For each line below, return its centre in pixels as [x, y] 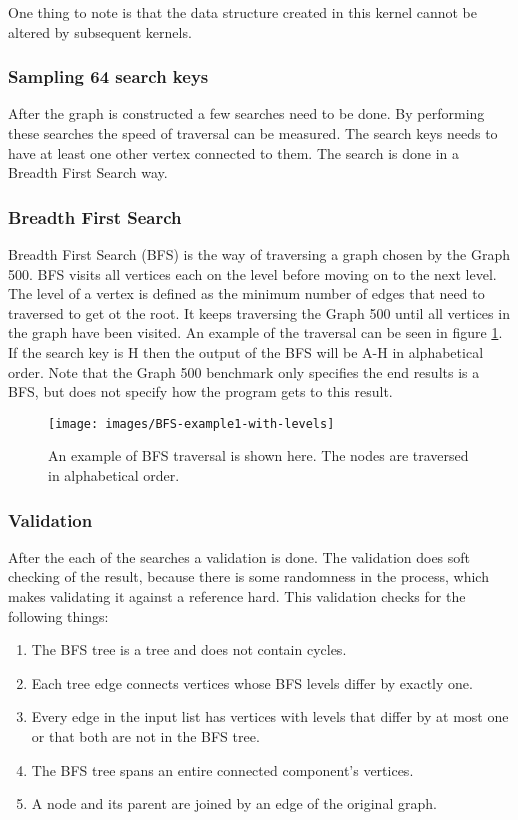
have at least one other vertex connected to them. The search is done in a [233, 152]
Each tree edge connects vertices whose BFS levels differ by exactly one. [252, 682]
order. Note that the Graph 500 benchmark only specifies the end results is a [244, 371]
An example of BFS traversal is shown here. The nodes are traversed [258, 455]
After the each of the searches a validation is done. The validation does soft [239, 556]
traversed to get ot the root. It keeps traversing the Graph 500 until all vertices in [259, 312]
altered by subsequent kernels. [100, 31]
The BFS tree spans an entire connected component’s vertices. [222, 769]
